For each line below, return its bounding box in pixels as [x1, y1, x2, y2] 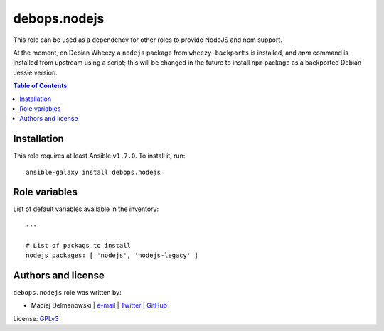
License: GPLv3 [13, 314, 60, 322]
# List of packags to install [26, 242, 132, 249]
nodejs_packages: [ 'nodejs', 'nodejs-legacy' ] [26, 251, 198, 259]
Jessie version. [13, 68, 58, 77]
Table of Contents [13, 82, 68, 90]
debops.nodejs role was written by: [13, 288, 122, 296]
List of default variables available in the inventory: [13, 205, 159, 213]
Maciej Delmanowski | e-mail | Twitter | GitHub [31, 301, 167, 310]
